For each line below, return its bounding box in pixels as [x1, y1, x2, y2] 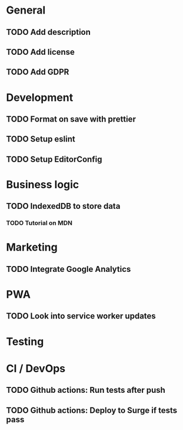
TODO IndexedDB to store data [6, 201, 121, 211]
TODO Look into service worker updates [6, 311, 156, 321]
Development [6, 91, 74, 104]
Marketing [6, 241, 58, 254]
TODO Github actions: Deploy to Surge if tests [6, 405, 178, 415]
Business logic [6, 178, 79, 191]
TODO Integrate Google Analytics [6, 264, 131, 274]
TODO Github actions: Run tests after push [6, 385, 166, 395]
